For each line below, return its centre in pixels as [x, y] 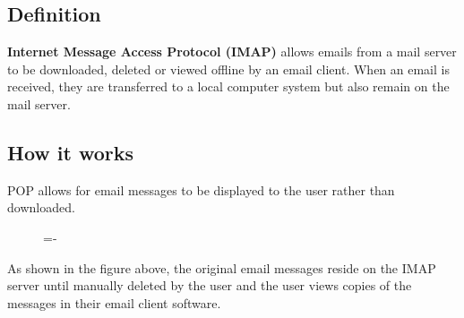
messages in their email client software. [114, 302]
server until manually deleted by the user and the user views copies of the [210, 285]
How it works [71, 152]
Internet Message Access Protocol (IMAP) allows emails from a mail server [232, 52]
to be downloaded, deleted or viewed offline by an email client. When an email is [228, 69]
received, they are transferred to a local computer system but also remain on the [228, 86]
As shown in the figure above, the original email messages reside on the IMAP [222, 267]
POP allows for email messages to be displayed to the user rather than [201, 189]
